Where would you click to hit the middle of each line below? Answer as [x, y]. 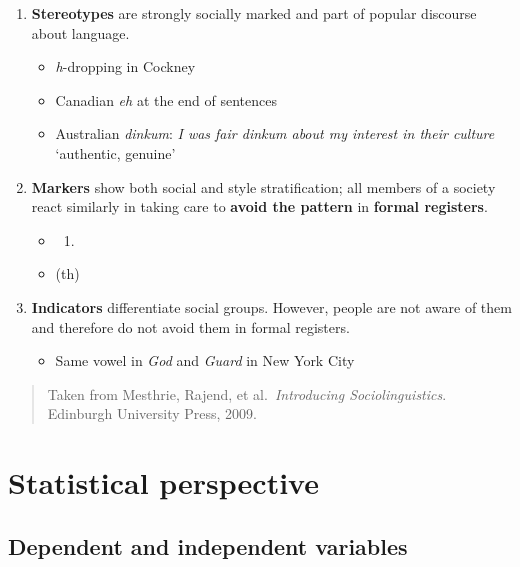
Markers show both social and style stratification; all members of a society [263, 186]
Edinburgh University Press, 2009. [152, 413]
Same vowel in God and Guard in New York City [205, 360]
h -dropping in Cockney [125, 66]
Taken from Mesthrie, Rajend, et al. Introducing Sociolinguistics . [247, 393]
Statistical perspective [163, 482]
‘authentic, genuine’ [115, 152]
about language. [80, 32]
